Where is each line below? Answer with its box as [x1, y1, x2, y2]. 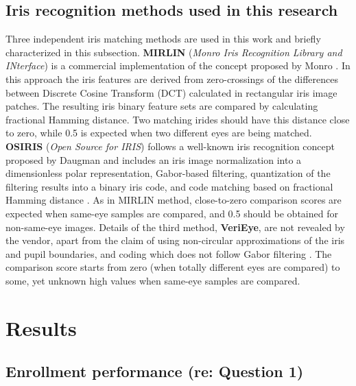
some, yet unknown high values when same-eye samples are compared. [5, 273, 300, 287]
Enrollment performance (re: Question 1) [5, 361, 304, 382]
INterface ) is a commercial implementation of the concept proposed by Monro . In [5, 58, 351, 73]
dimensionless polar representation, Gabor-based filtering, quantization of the [5, 166, 331, 180]
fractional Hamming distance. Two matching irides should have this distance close [5, 112, 350, 126]
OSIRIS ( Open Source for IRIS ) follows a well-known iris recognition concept [5, 138, 335, 153]
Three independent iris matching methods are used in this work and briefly [5, 32, 321, 46]
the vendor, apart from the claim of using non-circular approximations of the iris [5, 233, 345, 248]
